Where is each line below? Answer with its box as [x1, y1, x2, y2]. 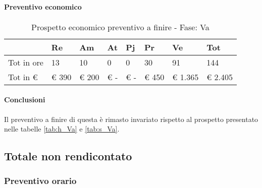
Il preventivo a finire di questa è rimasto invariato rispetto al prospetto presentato [4, 113, 258, 124]
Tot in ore [8, 56, 43, 68]
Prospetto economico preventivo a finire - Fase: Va [31, 21, 209, 33]
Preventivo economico [4, 1, 82, 12]
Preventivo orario [4, 174, 77, 187]
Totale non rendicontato [4, 148, 132, 164]
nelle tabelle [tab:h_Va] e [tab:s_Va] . [4, 123, 120, 134]
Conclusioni [4, 94, 45, 105]
